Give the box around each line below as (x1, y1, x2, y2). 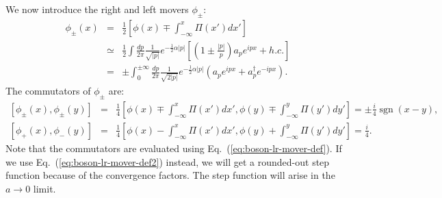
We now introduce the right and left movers (5, 2, 189, 16)
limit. (33, 181, 56, 195)
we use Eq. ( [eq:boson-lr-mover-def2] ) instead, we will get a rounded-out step (5, 154, 330, 169)
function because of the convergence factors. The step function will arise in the (5, 168, 335, 182)
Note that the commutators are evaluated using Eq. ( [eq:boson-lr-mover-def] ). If (5, 140, 342, 155)
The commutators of (5, 84, 91, 98)
